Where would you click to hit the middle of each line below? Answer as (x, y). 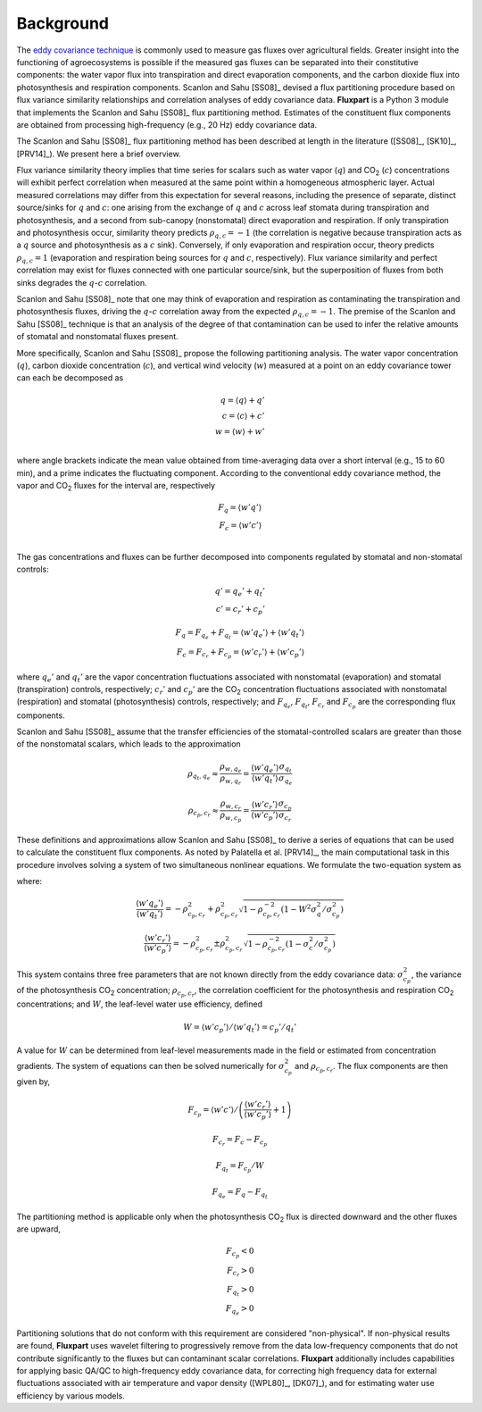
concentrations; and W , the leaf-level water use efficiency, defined (140, 1004)
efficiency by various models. (71, 1395)
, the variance (436, 974)
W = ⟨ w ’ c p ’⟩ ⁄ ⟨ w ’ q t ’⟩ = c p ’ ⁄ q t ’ (240, 1028)
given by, (33, 1082)
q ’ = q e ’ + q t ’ (240, 592)
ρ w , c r (230, 805)
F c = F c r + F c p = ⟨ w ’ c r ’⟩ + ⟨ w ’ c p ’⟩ (241, 653)
